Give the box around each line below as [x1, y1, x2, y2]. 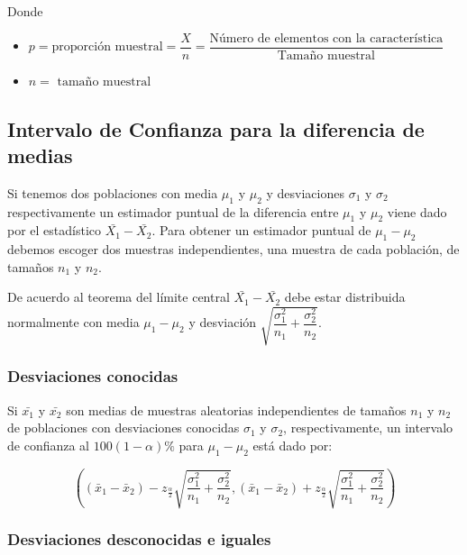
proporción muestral [51, 41, 163, 54]
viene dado [387, 202, 447, 221]
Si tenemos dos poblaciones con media [7, 183, 218, 202]
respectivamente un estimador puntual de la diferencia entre [7, 202, 339, 221]
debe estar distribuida [284, 287, 406, 306]
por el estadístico [7, 221, 102, 240]
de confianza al [7, 435, 89, 454]
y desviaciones [266, 183, 344, 202]
